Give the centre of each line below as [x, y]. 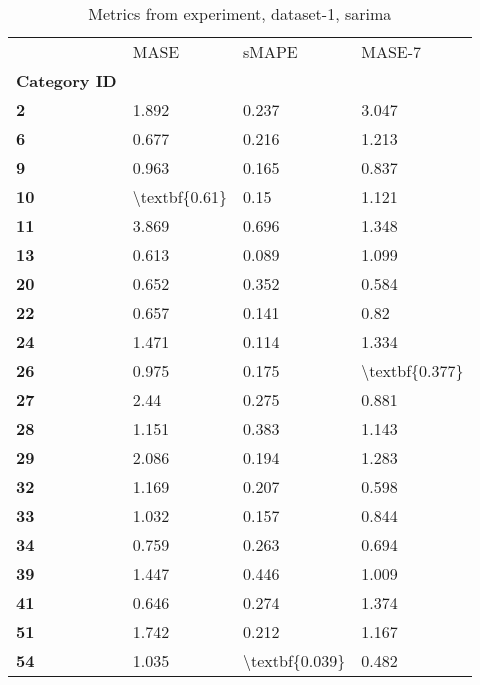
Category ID [66, 80]
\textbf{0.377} [412, 370]
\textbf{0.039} [294, 660]
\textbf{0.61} [179, 196]
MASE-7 [391, 51]
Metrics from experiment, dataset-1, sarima [240, 13]
